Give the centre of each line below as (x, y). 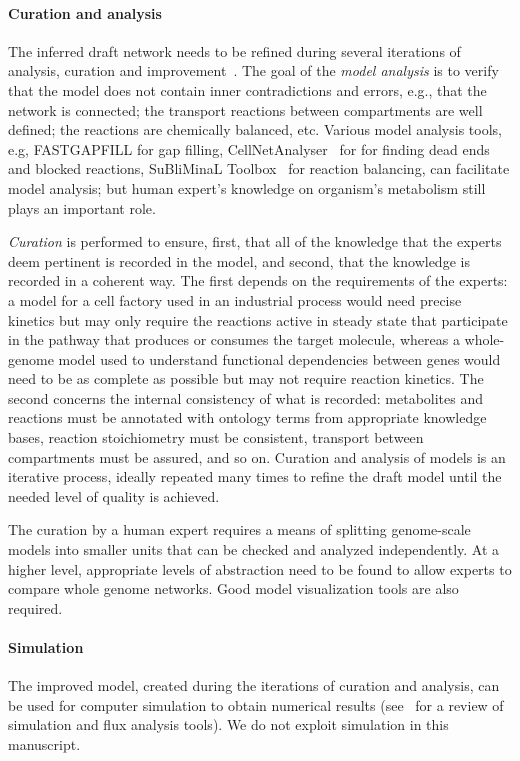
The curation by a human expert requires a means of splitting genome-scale (239, 529)
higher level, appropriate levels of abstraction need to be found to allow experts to (260, 568)
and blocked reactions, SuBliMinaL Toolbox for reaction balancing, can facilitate (259, 168)
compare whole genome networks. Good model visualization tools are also (233, 588)
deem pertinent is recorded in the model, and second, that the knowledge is (239, 260)
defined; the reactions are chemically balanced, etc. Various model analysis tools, (255, 129)
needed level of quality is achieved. (114, 495)
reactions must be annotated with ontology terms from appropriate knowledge (247, 417)
